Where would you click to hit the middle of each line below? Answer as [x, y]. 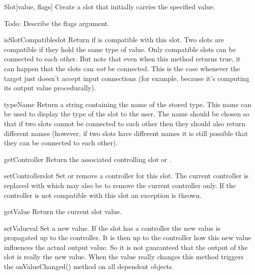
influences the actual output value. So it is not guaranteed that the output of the [126, 247]
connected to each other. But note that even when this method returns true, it [122, 59]
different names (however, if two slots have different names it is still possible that [126, 133]
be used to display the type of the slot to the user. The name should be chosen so [127, 114]
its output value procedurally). [50, 88]
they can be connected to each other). [61, 143]
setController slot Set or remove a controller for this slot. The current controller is [126, 176]
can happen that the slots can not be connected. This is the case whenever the [122, 68]
